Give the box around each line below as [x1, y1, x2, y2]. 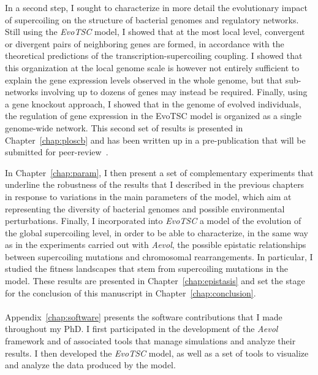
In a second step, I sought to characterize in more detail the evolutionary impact [5, 1, 308, 14]
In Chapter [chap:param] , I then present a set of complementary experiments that [5, 166, 314, 179]
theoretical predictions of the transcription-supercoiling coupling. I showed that [5, 49, 303, 62]
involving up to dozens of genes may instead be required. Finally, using [40, 85, 308, 98]
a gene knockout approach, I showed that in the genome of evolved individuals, [5, 97, 301, 110]
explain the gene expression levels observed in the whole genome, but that [5, 73, 283, 86]
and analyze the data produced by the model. [5, 358, 176, 371]
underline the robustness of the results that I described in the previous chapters [5, 178, 305, 191]
